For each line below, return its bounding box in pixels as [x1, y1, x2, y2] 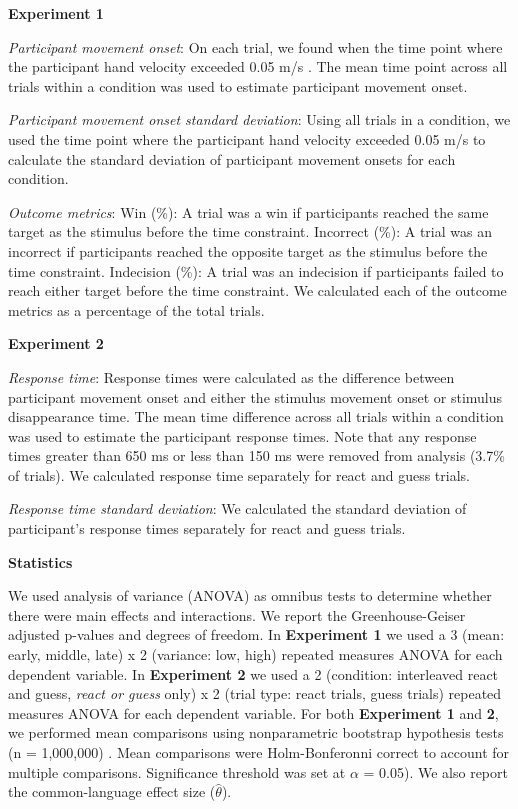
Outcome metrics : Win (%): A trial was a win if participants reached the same [8, 201, 489, 222]
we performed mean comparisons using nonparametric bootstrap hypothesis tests [8, 722, 504, 743]
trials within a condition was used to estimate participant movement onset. [8, 75, 468, 96]
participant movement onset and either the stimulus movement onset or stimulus [8, 386, 503, 407]
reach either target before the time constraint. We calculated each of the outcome [8, 280, 507, 301]
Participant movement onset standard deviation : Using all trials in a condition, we [8, 109, 511, 130]
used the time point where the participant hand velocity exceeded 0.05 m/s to [8, 128, 486, 149]
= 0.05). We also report [363, 761, 508, 782]
